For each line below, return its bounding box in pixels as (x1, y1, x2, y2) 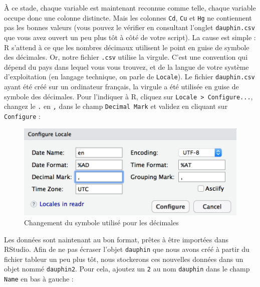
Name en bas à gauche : (4, 273, 74, 284)
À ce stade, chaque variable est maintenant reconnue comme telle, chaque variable (4, 3, 256, 13)
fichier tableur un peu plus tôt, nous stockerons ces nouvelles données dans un (4, 253, 243, 264)
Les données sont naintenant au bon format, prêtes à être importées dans (4, 234, 229, 244)
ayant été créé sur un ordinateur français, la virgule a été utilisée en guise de (4, 81, 239, 91)
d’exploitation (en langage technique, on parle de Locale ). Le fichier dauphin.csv (4, 71, 255, 82)
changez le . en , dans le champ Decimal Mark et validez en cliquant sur (4, 101, 228, 111)
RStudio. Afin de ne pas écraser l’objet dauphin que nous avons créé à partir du (4, 244, 249, 254)
